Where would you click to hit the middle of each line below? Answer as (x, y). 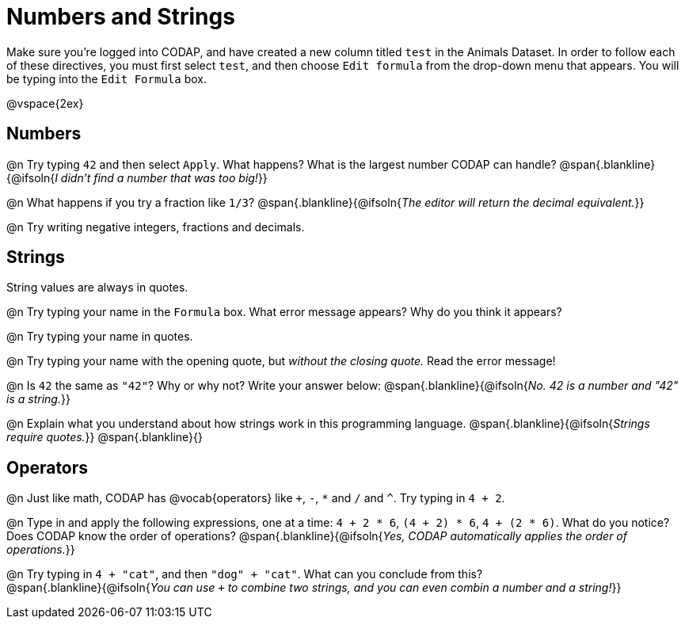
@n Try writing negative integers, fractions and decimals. (156, 227)
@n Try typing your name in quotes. (100, 337)
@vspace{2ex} (45, 103)
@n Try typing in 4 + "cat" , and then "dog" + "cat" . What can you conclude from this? (245, 574)
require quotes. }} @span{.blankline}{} (105, 437)
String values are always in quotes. (97, 288)
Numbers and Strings (121, 17)
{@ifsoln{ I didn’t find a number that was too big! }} (137, 177)
